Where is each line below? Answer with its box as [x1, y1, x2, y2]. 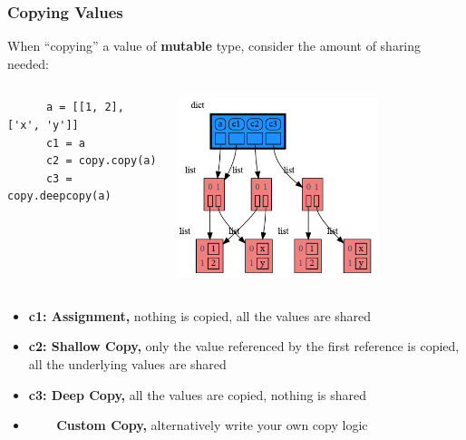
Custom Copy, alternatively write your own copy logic [56, 416, 368, 435]
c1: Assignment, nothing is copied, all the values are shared [28, 306, 372, 325]
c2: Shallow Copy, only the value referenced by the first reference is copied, [28, 337, 460, 356]
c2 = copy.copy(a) [45, 154, 157, 168]
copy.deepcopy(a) [7, 190, 112, 203]
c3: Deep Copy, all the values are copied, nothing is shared [28, 385, 366, 404]
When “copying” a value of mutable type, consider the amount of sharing [7, 36, 422, 55]
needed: [7, 54, 49, 73]
